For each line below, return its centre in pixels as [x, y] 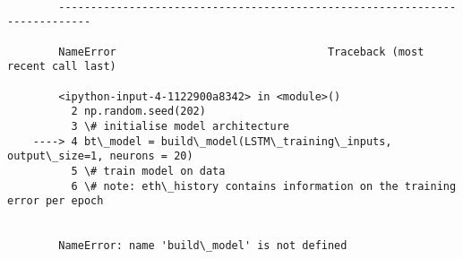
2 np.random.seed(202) [138, 112]
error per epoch [56, 201]
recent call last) [62, 67]
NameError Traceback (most [241, 52]
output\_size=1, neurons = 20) [100, 156]
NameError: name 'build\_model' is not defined [203, 246]
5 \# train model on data [148, 171]
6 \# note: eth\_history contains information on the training [264, 186]
